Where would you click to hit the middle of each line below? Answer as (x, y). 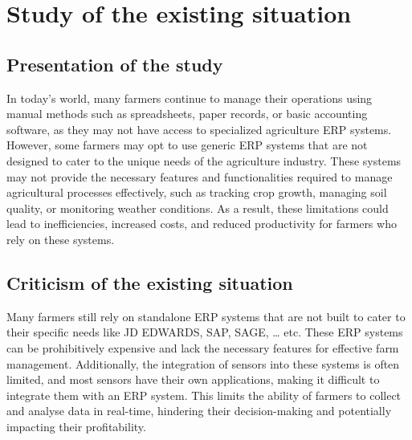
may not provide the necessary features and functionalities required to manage (200, 176)
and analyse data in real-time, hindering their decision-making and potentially (199, 411)
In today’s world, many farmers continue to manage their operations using (190, 98)
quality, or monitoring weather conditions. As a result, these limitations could (198, 208)
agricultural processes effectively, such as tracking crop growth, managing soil (197, 192)
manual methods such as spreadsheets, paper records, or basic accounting (187, 114)
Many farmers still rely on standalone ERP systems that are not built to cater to (206, 316)
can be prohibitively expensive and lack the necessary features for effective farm (203, 347)
